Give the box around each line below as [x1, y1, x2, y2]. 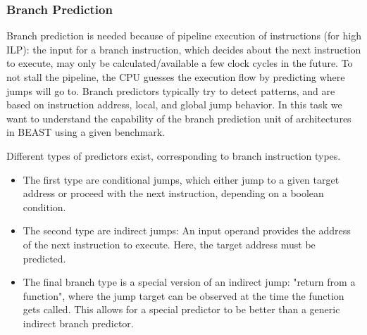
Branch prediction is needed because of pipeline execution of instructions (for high [6, 28, 361, 43]
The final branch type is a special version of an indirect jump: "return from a [23, 274, 356, 289]
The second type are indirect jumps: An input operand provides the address [23, 223, 351, 238]
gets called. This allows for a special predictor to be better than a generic [23, 302, 340, 317]
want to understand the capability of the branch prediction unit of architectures [6, 110, 352, 125]
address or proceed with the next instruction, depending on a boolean [23, 186, 324, 201]
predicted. [23, 251, 66, 265]
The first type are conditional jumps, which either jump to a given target [23, 172, 340, 187]
